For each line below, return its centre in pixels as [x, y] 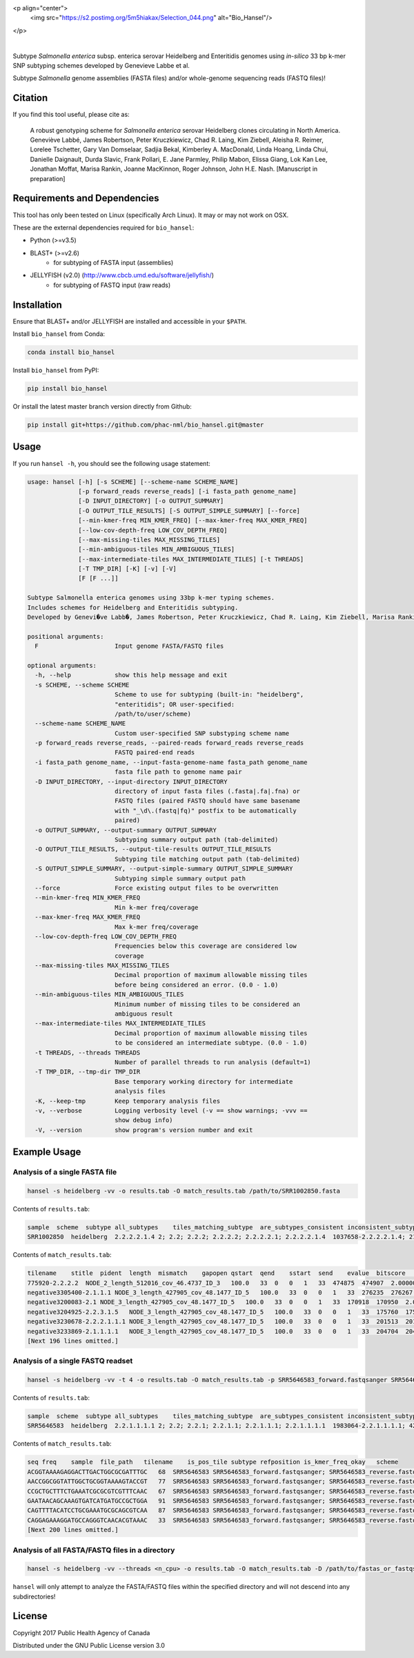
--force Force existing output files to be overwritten [157, 888]
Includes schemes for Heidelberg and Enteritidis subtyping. [133, 607]
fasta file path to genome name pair [178, 772]
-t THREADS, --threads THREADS [88, 1052]
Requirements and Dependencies [86, 198]
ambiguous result [144, 1014]
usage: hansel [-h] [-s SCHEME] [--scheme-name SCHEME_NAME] [133, 482]
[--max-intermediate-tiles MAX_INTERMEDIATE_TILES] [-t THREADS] [191, 559]
